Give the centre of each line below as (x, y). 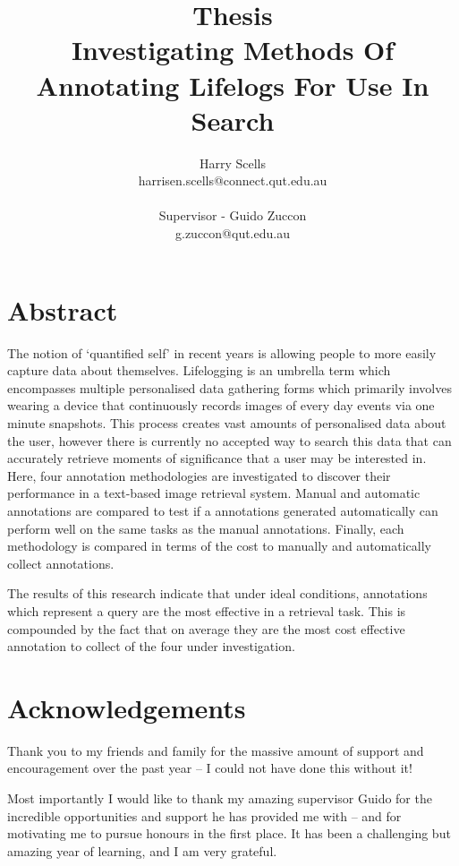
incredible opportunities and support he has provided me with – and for (204, 815)
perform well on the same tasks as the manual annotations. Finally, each (206, 528)
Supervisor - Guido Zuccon (233, 215)
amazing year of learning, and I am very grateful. (142, 850)
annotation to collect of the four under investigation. (151, 646)
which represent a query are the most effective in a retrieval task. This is (207, 610)
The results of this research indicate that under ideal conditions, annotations (217, 593)
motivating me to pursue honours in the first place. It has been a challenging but (229, 833)
